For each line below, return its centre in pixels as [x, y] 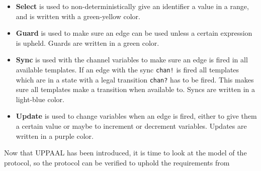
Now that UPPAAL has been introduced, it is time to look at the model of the [125, 153]
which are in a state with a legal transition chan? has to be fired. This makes [135, 79]
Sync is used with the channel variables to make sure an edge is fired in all [132, 60]
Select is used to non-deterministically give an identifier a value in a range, [132, 6]
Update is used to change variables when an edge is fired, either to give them [136, 116]
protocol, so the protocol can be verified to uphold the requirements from [117, 162]
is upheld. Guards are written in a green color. [88, 42]
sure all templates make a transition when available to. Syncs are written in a [136, 89]
